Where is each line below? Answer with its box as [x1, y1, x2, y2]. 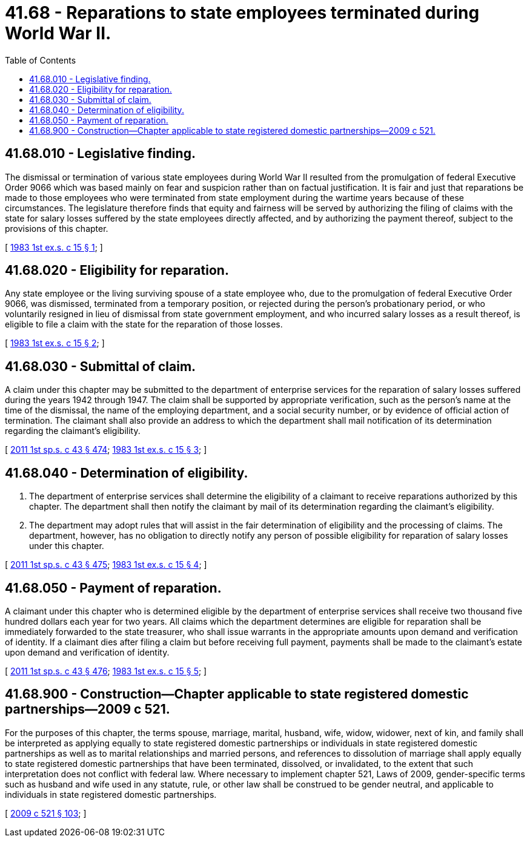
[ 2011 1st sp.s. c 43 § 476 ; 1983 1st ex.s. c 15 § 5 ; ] [5, 665, 207, 676]
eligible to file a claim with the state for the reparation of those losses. [5, 319, 283, 330]
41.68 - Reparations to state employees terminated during [5, 2, 480, 23]
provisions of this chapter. [5, 223, 108, 234]
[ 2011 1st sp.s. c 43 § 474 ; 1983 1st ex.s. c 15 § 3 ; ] [5, 444, 207, 455]
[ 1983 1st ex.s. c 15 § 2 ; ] [5, 338, 105, 349]
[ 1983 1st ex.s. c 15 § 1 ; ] [5, 242, 103, 252]
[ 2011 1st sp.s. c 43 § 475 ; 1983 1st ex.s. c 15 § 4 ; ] [5, 559, 207, 570]
